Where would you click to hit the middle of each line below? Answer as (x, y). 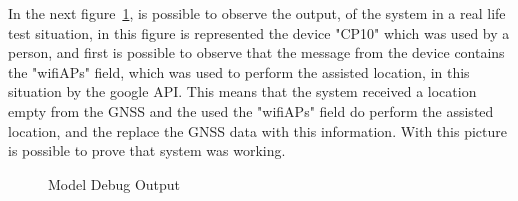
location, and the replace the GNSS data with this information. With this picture (257, 130)
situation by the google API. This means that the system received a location (242, 91)
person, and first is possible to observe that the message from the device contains (256, 52)
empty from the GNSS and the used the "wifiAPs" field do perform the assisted (251, 110)
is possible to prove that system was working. (147, 150)
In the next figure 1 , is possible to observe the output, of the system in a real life (257, 13)
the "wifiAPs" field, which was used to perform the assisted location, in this (239, 71)
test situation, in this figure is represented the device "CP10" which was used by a (259, 32)
